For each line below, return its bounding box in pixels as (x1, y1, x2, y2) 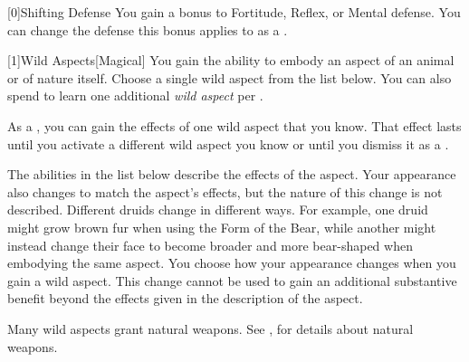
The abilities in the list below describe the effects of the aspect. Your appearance (7, 165, 456, 184)
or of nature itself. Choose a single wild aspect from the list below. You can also (7, 68, 452, 87)
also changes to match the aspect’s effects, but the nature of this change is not (7, 182, 443, 201)
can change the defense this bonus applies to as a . (7, 20, 288, 39)
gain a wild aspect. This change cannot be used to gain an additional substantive (7, 271, 457, 290)
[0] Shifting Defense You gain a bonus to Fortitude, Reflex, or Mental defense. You (7, 3, 461, 21)
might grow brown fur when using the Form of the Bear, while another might (7, 217, 436, 236)
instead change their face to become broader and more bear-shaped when (7, 235, 413, 254)
